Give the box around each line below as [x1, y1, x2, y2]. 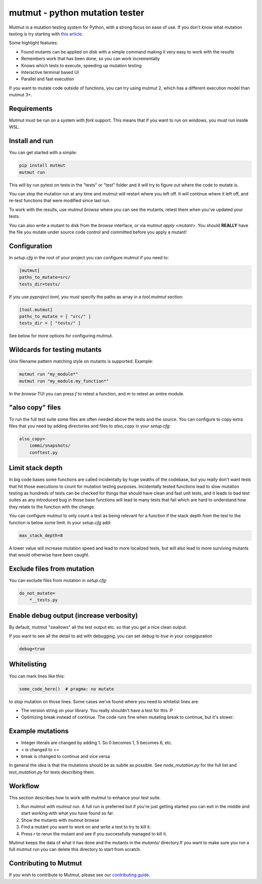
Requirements [9, 105, 53, 113]
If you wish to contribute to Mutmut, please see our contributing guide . [9, 872, 150, 878]
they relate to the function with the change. [9, 504, 96, 510]
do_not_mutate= [19, 590, 55, 596]
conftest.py [29, 450, 58, 455]
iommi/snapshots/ [29, 443, 71, 448]
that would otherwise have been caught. [9, 552, 90, 558]
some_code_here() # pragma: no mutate [19, 686, 114, 691]
